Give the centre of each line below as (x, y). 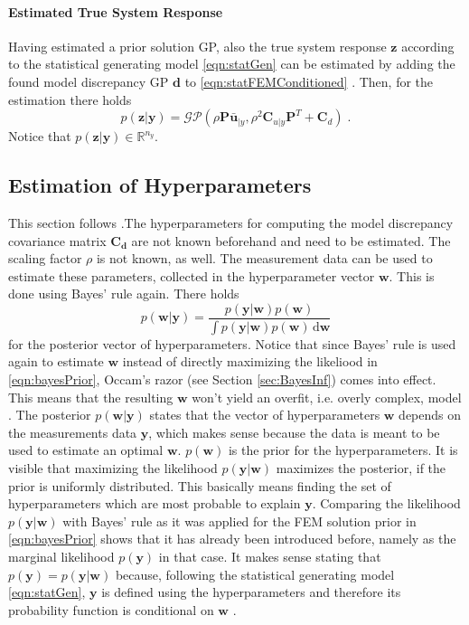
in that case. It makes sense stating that (270, 556)
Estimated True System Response (116, 11)
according (428, 46)
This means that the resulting (91, 397)
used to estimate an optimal (86, 450)
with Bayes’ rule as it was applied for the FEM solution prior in (239, 521)
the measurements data (73, 432)
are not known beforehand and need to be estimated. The (291, 240)
